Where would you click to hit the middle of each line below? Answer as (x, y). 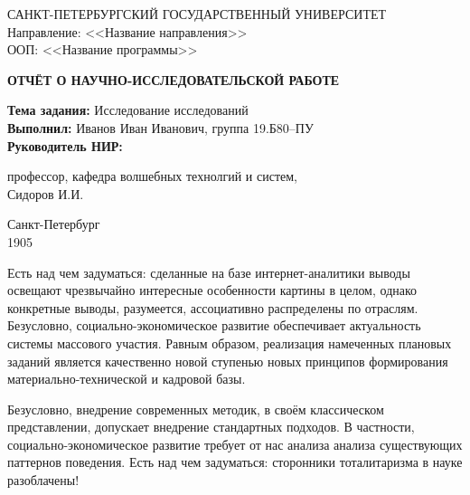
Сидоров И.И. (46, 193)
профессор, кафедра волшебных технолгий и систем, (152, 176)
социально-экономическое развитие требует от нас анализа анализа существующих (235, 444)
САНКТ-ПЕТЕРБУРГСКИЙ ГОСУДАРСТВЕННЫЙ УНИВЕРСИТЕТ (197, 14)
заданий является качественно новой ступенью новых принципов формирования (228, 361)
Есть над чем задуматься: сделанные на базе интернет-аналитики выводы (209, 272)
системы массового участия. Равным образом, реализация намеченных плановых (230, 343)
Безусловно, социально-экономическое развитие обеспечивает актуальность (214, 325)
